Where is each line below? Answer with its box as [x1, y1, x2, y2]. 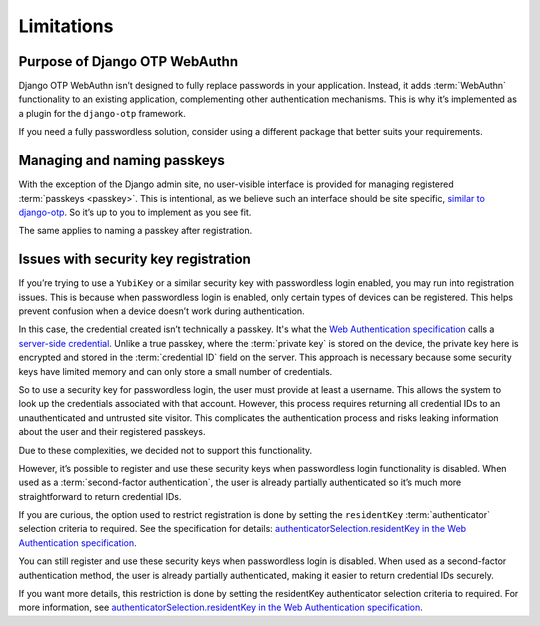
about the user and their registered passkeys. [18, 426, 206, 438]
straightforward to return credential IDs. [18, 490, 182, 502]
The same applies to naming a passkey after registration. [18, 225, 253, 237]
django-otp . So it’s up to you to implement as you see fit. [18, 206, 252, 218]
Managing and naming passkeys [18, 152, 225, 169]
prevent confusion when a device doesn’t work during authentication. [18, 305, 305, 317]
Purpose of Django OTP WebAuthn [18, 53, 239, 70]
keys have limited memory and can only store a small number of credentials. [18, 365, 333, 377]
